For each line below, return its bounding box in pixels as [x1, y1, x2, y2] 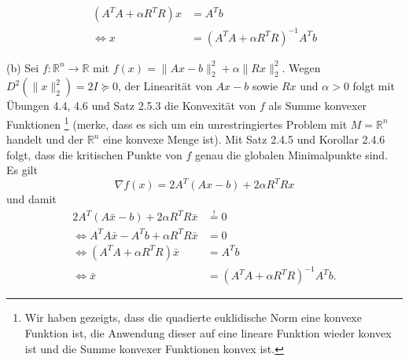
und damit [6, 191, 57, 207]
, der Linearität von [117, 78, 212, 94]
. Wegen [282, 59, 321, 75]
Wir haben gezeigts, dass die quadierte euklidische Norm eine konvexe [24, 309, 362, 326]
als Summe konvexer [268, 97, 367, 114]
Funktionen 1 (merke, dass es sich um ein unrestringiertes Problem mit [6, 113, 348, 132]
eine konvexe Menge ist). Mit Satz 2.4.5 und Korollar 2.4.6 [103, 131, 385, 148]
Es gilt [6, 162, 38, 178]
